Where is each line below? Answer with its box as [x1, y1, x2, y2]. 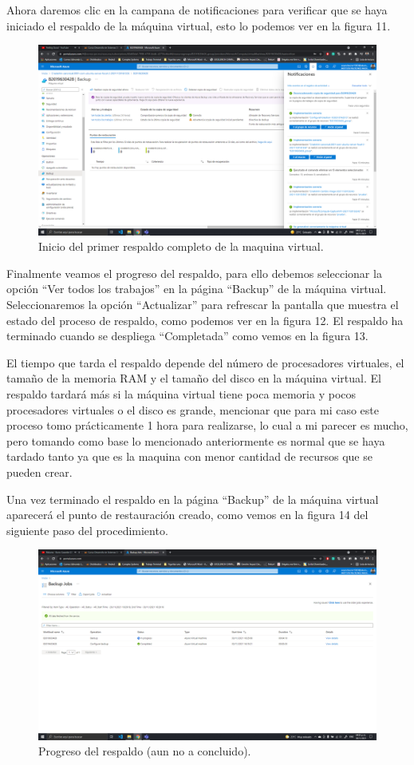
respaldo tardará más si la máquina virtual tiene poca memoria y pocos [6, 386, 357, 402]
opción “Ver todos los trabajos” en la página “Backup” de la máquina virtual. [6, 280, 387, 297]
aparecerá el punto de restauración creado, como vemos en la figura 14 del [6, 506, 369, 523]
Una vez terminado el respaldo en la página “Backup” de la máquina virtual [6, 490, 379, 507]
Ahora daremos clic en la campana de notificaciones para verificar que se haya [6, 2, 388, 18]
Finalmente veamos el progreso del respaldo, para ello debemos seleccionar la [6, 264, 382, 281]
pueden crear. [6, 464, 73, 480]
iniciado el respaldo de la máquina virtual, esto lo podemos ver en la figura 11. [6, 17, 391, 34]
